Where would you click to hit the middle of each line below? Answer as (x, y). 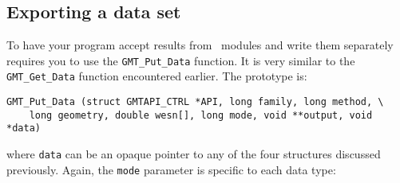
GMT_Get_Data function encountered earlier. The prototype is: (157, 76)
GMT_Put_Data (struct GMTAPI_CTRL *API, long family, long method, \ (195, 102)
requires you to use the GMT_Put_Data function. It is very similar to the (181, 60)
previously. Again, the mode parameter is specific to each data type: (171, 169)
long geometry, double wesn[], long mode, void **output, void (201, 115)
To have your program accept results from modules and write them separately (200, 45)
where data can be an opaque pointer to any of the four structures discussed (194, 154)
